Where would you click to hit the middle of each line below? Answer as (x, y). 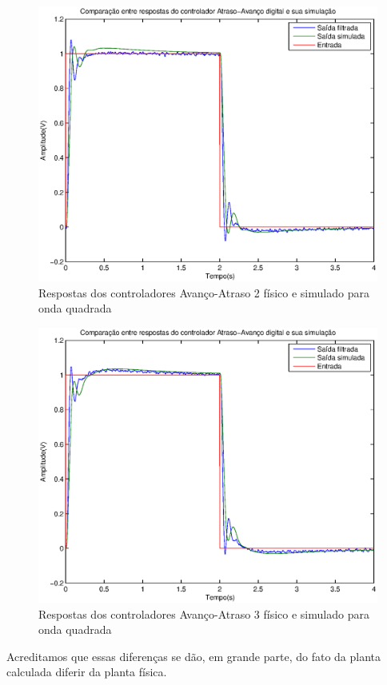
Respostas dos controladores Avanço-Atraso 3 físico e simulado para (204, 613)
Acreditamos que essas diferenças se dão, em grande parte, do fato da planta (194, 656)
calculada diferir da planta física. (87, 672)
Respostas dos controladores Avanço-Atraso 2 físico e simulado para (204, 292)
